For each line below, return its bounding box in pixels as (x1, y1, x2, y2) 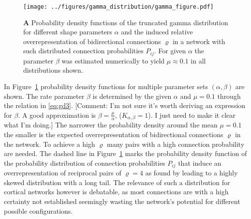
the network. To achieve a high (4, 139, 95, 149)
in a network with (172, 36, 225, 46)
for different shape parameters (23, 27, 112, 37)
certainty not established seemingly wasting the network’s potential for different (4, 196, 240, 206)
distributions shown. (23, 65, 83, 75)
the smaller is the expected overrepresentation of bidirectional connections (4, 129, 223, 139)
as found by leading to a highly (145, 168, 238, 178)
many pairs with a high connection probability (106, 139, 245, 149)
